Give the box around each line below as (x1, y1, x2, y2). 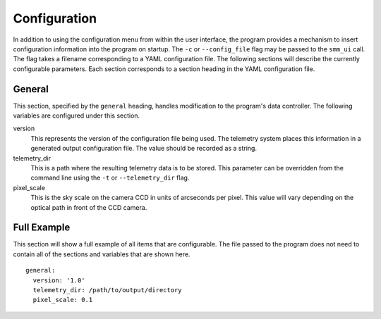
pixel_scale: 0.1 (32, 296, 93, 304)
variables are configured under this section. (13, 111, 140, 120)
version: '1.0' (32, 276, 85, 284)
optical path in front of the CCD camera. (30, 203, 147, 211)
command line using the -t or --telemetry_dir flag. (30, 173, 190, 182)
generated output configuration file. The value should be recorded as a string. (30, 144, 258, 153)
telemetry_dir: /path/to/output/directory (32, 286, 183, 294)
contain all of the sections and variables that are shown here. (13, 250, 190, 258)
